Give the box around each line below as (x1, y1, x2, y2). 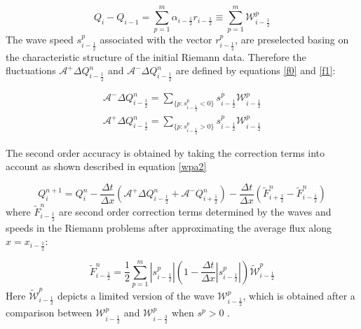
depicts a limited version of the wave (57, 288, 214, 302)
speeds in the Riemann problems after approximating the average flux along (6, 220, 332, 234)
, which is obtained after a (243, 288, 355, 302)
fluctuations (6, 63, 56, 78)
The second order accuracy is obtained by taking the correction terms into (6, 145, 325, 160)
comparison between (6, 305, 93, 320)
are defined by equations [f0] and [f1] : (175, 63, 336, 78)
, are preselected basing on (235, 32, 349, 47)
